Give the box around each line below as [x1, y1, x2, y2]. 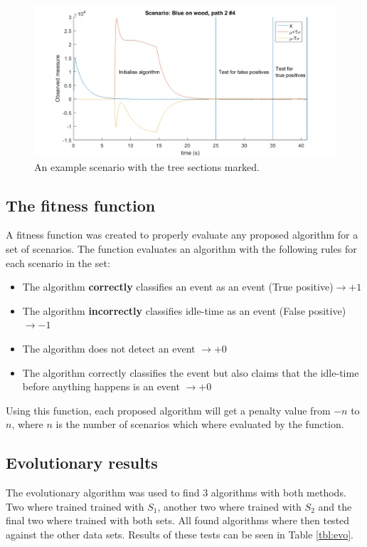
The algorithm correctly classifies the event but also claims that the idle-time [22, 365, 359, 380]
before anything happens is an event [22, 379, 180, 394]
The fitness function [6, 194, 156, 216]
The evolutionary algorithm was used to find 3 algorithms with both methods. [6, 485, 346, 500]
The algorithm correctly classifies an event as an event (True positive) [22, 279, 334, 294]
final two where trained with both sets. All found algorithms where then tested [6, 513, 350, 528]
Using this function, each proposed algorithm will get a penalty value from [6, 402, 331, 417]
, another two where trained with [157, 499, 302, 514]
